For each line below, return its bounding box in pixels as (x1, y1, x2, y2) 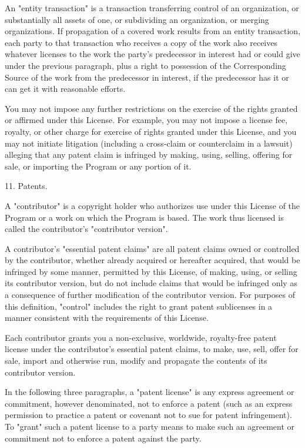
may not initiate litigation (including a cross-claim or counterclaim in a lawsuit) (5, 137, 293, 149)
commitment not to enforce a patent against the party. (5, 432, 202, 444)
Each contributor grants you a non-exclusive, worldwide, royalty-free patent (5, 331, 277, 343)
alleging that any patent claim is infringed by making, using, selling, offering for (5, 148, 293, 161)
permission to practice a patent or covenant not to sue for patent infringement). (5, 409, 292, 421)
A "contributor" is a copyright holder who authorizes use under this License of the (5, 199, 300, 211)
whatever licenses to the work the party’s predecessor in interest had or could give (5, 48, 300, 60)
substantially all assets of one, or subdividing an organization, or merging (5, 13, 269, 25)
